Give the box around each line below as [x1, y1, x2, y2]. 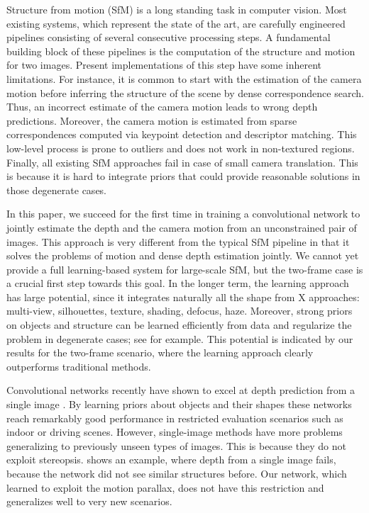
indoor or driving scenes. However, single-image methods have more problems [6, 424, 343, 439]
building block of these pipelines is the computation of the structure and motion [6, 43, 356, 58]
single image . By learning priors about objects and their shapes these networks [6, 397, 352, 412]
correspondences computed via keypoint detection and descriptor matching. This [6, 127, 357, 142]
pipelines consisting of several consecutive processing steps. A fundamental [6, 30, 331, 45]
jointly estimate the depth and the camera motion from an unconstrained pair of [6, 220, 357, 235]
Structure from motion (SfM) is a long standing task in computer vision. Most [6, 2, 347, 16]
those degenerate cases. [6, 182, 107, 197]
